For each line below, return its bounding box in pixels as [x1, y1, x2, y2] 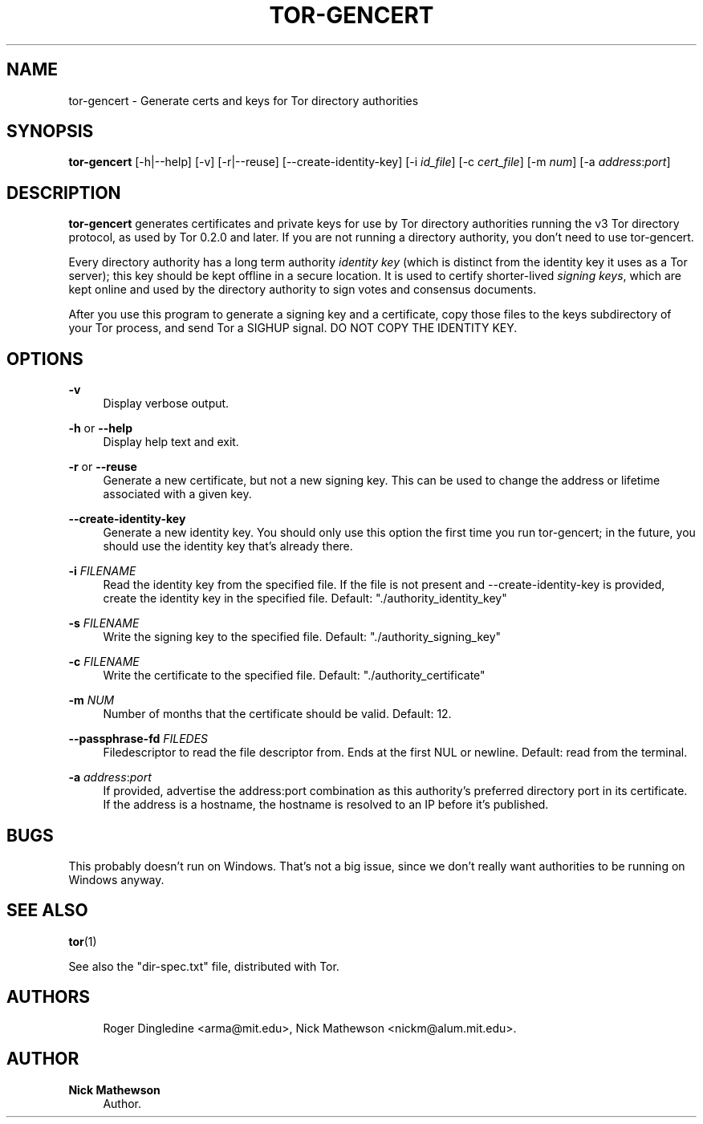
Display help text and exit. [103, 435, 239, 449]
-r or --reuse [68, 460, 137, 474]
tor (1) [68, 934, 97, 948]
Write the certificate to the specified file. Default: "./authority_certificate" [103, 668, 486, 683]
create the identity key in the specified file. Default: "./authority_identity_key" [103, 591, 507, 606]
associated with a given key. [103, 487, 252, 501]
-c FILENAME [68, 655, 140, 669]
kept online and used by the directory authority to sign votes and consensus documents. [68, 282, 537, 297]
